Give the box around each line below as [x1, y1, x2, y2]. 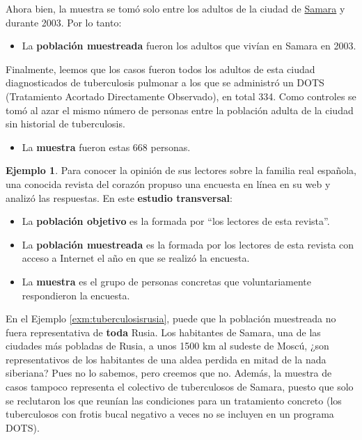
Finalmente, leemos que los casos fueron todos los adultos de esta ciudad [6, 61, 315, 76]
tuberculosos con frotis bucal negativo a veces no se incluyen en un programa [6, 407, 334, 421]
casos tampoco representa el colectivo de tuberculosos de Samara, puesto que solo [6, 379, 354, 394]
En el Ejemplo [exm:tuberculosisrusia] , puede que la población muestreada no [6, 311, 336, 326]
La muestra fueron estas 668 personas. [22, 139, 191, 154]
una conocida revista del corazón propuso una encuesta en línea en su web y [6, 176, 331, 191]
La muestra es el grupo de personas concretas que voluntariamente [22, 274, 311, 288]
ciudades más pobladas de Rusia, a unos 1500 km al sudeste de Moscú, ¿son [6, 338, 329, 353]
